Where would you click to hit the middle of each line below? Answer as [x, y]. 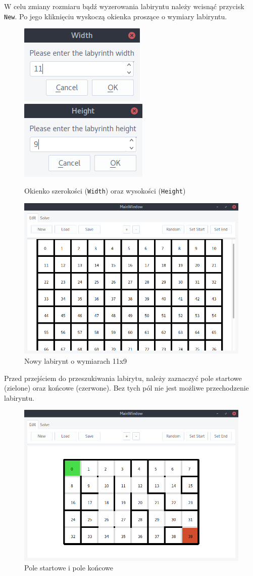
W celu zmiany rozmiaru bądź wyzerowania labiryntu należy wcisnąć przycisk [124, 6]
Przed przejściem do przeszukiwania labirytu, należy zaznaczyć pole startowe [123, 378]
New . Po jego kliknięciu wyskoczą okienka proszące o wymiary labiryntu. [116, 16]
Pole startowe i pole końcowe [69, 568]
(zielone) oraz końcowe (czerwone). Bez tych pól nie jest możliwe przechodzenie [126, 388]
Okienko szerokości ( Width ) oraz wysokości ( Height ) [105, 191]
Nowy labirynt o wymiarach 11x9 [76, 361]
